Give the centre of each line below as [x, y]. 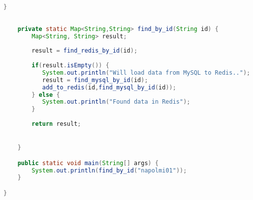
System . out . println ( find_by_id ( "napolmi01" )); [109, 170]
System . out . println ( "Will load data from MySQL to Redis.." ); [146, 72]
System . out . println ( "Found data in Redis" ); [116, 102]
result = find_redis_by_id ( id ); [85, 51]
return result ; [56, 124]
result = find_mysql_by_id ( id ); [95, 80]
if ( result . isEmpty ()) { [70, 65]
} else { [46, 95]
